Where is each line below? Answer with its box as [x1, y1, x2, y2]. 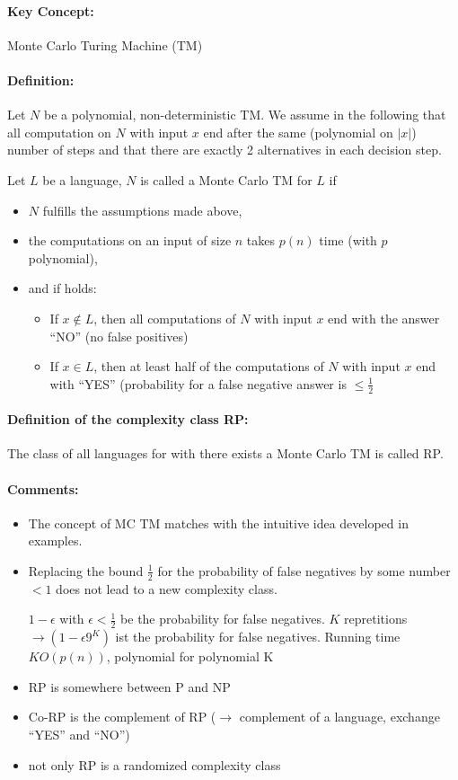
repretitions [344, 609, 408, 628]
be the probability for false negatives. [120, 609, 325, 628]
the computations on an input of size [28, 231, 232, 250]
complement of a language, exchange [239, 707, 440, 726]
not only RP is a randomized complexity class [28, 755, 281, 774]
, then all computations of [93, 308, 236, 327]
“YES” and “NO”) [28, 724, 130, 743]
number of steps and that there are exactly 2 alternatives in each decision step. [7, 140, 442, 159]
